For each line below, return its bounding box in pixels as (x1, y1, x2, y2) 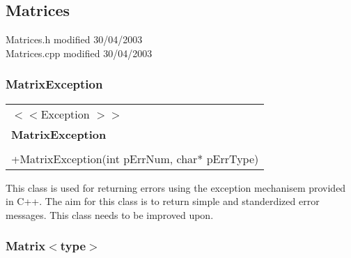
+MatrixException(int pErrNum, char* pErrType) (11, 150, 259, 167)
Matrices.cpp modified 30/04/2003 (6, 45, 153, 60)
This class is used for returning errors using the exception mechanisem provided (6, 180, 346, 195)
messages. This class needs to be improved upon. (6, 207, 214, 222)
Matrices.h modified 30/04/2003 (6, 32, 143, 47)
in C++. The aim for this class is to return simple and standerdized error (6, 194, 320, 208)
